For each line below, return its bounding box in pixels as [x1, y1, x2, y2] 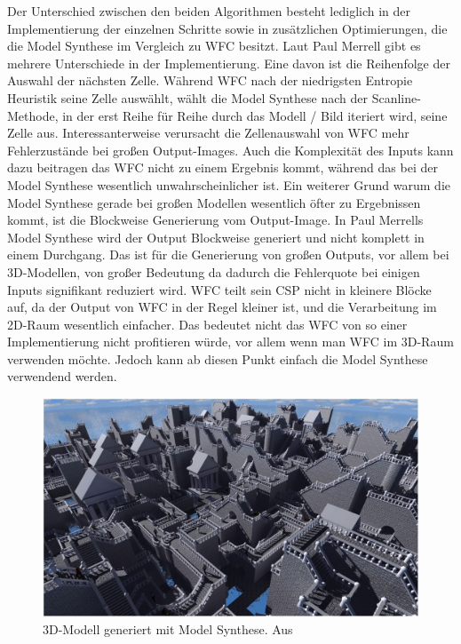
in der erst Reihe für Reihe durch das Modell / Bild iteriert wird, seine [62, 106, 448, 124]
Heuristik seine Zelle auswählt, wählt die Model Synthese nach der [7, 88, 368, 107]
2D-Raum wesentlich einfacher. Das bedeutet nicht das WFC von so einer [7, 314, 408, 333]
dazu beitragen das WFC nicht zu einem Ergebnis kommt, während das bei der [7, 158, 438, 177]
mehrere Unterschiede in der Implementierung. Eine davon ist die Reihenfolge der [7, 53, 450, 72]
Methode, [7, 106, 59, 124]
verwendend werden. [7, 367, 117, 386]
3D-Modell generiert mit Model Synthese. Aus [43, 620, 293, 639]
